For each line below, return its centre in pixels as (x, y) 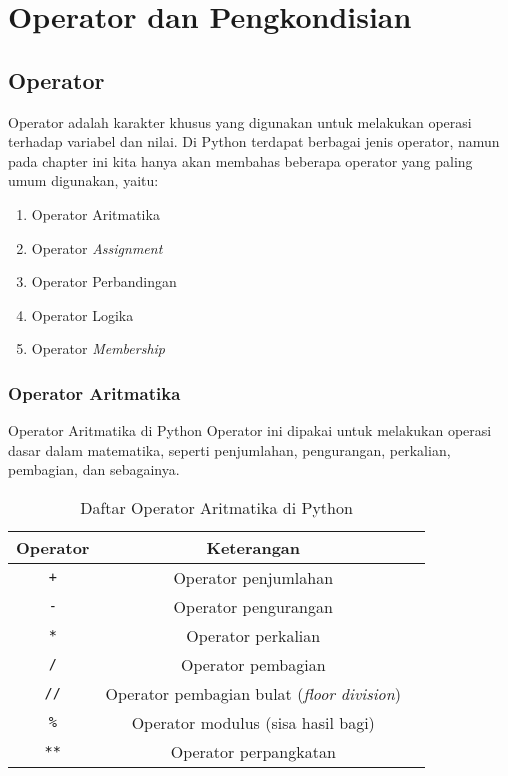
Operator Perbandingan (104, 281)
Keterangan (253, 547)
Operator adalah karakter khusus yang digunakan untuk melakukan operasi (240, 121)
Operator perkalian (253, 635)
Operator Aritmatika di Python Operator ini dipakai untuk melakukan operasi (250, 430)
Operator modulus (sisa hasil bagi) (253, 722)
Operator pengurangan (253, 606)
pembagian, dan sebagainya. (94, 469)
